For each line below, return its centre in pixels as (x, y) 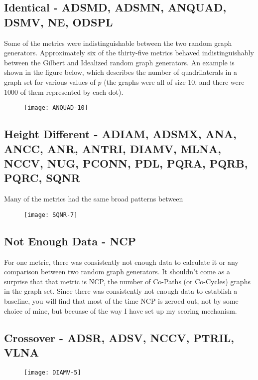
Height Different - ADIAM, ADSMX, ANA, (120, 134)
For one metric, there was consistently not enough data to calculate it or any (121, 262)
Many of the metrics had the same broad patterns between (94, 199)
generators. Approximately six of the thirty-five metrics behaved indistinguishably (129, 53)
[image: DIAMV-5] (53, 372)
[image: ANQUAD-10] (56, 108)
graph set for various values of (50, 82)
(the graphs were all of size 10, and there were (174, 82)
